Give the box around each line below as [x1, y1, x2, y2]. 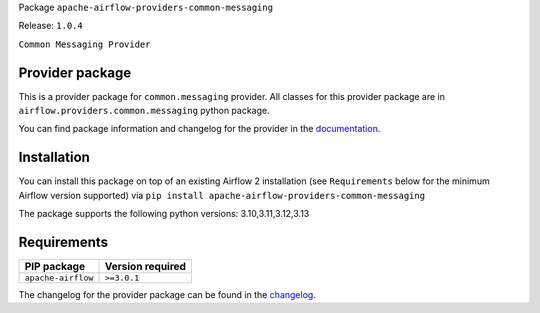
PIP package [24, 260, 85, 274]
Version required [104, 260, 187, 274]
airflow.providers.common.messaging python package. [18, 105, 270, 117]
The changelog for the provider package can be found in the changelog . [18, 289, 317, 301]
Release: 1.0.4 [18, 20, 84, 32]
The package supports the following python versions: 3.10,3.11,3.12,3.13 [18, 208, 310, 220]
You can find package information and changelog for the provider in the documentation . [18, 123, 381, 135]
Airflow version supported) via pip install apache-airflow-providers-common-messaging [18, 189, 425, 201]
